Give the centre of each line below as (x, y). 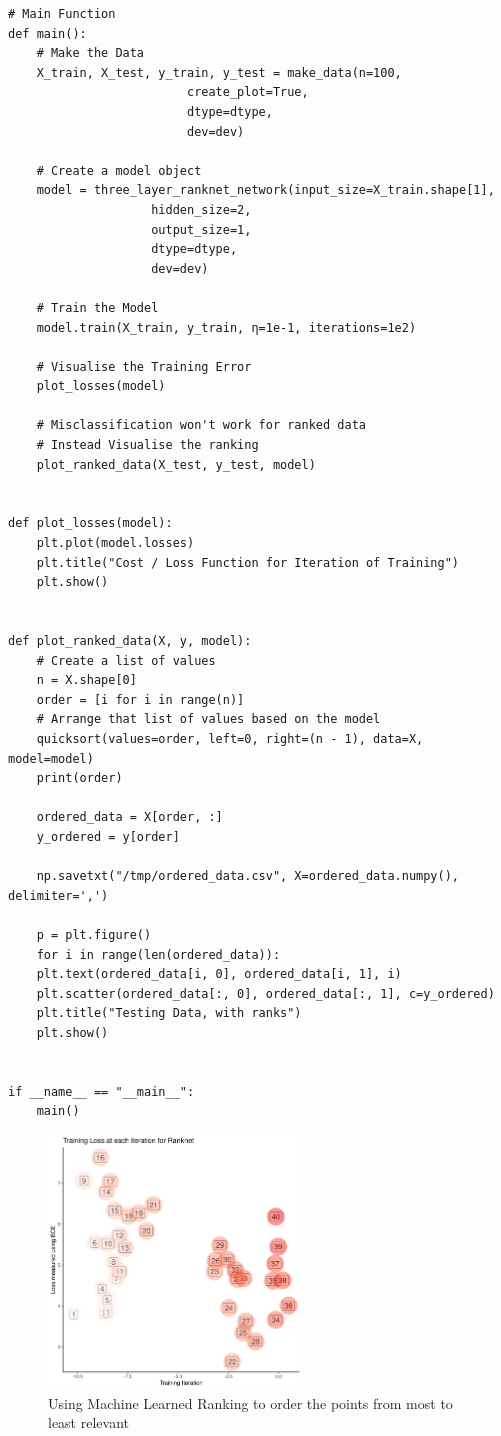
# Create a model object (119, 170)
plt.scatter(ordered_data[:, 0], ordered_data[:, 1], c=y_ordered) (265, 993)
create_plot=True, (247, 92)
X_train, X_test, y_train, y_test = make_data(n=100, (219, 72)
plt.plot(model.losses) (115, 543)
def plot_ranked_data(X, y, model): (130, 641)
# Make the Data (90, 53)
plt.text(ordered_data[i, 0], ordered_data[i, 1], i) (219, 974)
